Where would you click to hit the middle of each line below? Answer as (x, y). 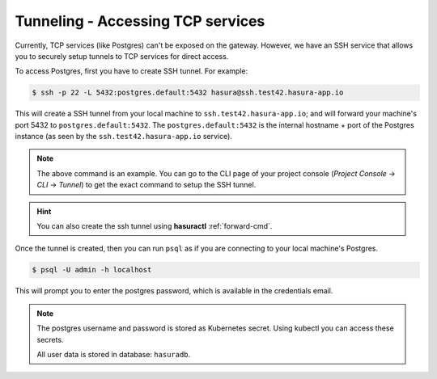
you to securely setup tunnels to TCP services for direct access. (122, 56)
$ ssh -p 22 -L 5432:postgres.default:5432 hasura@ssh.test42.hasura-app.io (188, 93)
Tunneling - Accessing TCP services (140, 21)
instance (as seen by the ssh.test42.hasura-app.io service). (123, 137)
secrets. (50, 339)
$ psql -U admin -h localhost (92, 270)
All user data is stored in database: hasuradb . (114, 354)
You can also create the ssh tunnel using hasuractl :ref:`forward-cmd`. (155, 226)
